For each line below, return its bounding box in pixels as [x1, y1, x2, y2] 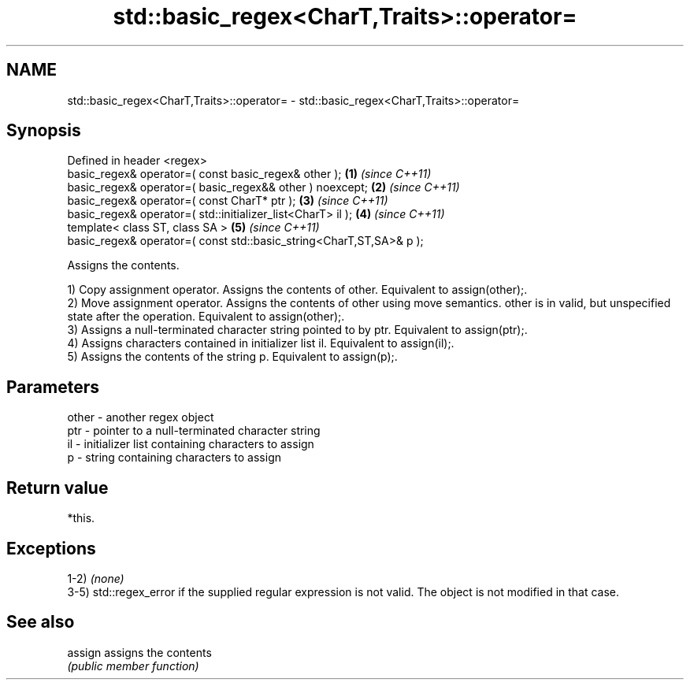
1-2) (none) [67, 571, 124, 585]
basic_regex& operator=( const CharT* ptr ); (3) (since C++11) [67, 194, 388, 208]
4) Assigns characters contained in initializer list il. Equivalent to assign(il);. [67, 336, 454, 350]
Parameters [6, 376, 99, 397]
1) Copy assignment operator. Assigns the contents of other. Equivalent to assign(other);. [67, 283, 528, 297]
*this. [67, 511, 95, 525]
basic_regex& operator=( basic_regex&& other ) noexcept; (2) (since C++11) [67, 180, 460, 195]
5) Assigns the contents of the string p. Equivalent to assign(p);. [67, 350, 398, 364]
